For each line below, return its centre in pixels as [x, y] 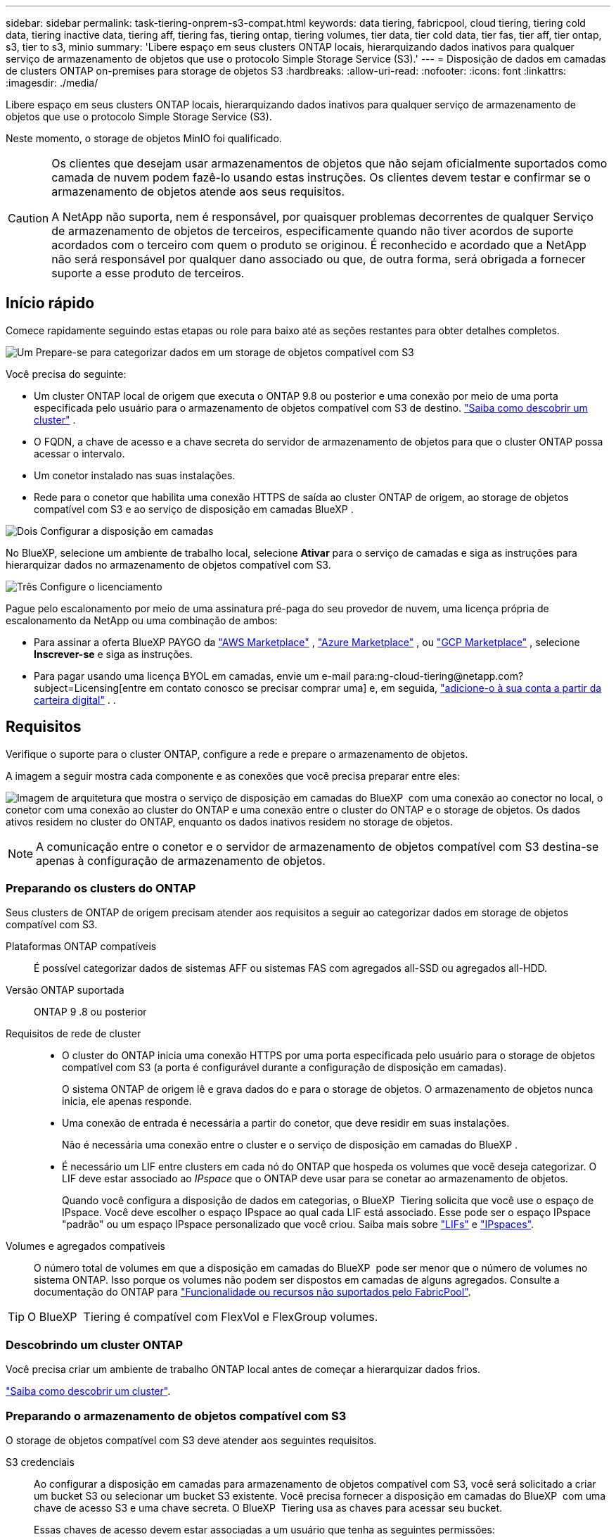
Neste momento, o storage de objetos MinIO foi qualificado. [144, 138]
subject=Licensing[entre [90, 688]
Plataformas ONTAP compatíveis [81, 947]
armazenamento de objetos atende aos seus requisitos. [198, 191]
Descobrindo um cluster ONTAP [95, 1345]
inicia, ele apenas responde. [127, 1101]
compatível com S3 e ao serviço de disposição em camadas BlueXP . [194, 509]
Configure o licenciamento [101, 586]
